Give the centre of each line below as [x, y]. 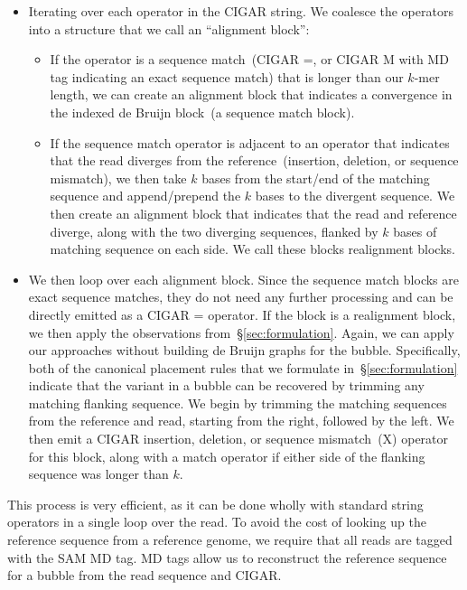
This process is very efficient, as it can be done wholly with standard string [215, 504]
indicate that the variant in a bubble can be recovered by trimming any [226, 385]
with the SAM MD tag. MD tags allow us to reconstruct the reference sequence [227, 557]
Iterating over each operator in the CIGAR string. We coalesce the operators [241, 11]
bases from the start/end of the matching [316, 178]
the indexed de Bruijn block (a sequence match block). [202, 112]
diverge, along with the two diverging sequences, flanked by [214, 231]
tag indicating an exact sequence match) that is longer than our [227, 76]
